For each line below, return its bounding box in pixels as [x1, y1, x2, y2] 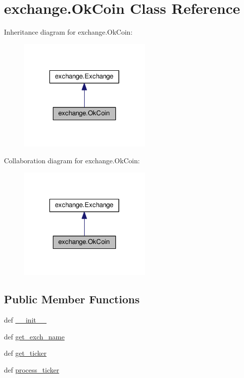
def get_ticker [4, 348, 47, 358]
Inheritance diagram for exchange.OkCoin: [4, 27, 133, 37]
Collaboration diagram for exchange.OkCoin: [4, 155, 140, 165]
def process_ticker [4, 364, 59, 375]
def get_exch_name [4, 331, 65, 341]
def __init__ [4, 314, 47, 325]
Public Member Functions [4, 291, 140, 307]
